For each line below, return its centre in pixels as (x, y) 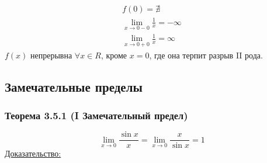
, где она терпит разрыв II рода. (206, 55)
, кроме (114, 55)
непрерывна (51, 55)
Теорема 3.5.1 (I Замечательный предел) (96, 115)
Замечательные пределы (74, 86)
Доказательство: (33, 153)
